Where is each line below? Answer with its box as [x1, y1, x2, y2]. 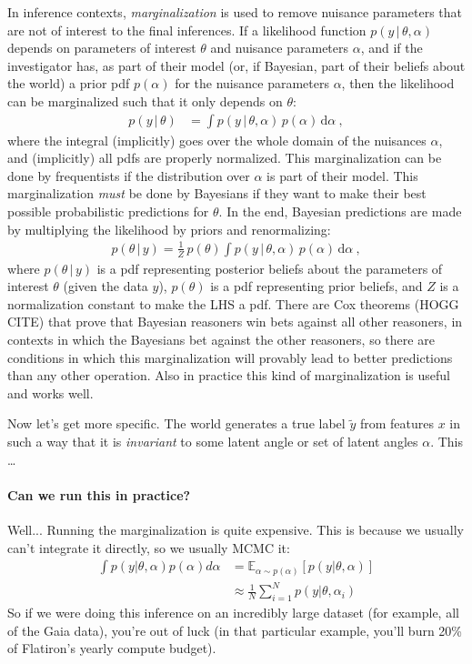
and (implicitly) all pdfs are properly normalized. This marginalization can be [7, 148, 442, 167]
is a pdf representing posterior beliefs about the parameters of [96, 258, 443, 277]
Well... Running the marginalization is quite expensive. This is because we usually [7, 520, 464, 539]
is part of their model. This [266, 166, 418, 185]
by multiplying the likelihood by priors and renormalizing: [7, 219, 331, 238]
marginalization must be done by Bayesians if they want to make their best [7, 184, 427, 203]
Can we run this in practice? [7, 485, 191, 504]
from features [359, 414, 434, 433]
